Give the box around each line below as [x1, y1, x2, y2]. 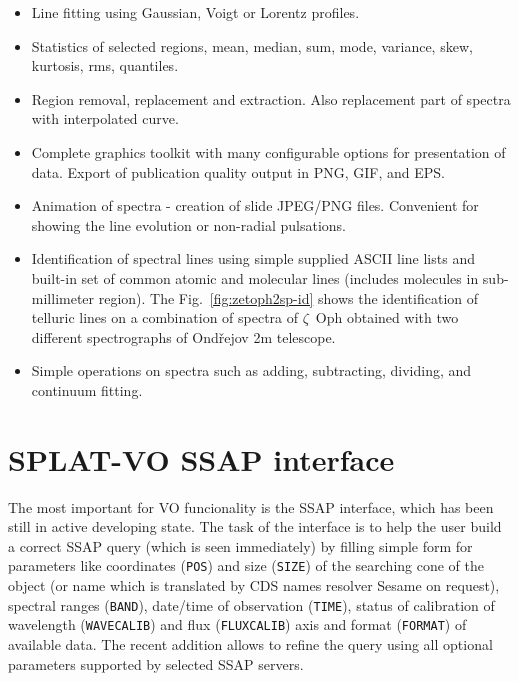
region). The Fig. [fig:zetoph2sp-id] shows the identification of [98, 287, 478, 308]
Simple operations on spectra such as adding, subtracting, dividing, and [31, 360, 472, 381]
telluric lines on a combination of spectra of [31, 307, 299, 328]
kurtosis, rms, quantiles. [31, 55, 179, 76]
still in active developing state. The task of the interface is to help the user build [8, 516, 502, 537]
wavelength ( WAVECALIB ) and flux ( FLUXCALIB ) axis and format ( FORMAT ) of [8, 614, 467, 635]
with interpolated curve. [31, 108, 179, 129]
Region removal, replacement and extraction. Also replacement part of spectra [31, 88, 511, 109]
